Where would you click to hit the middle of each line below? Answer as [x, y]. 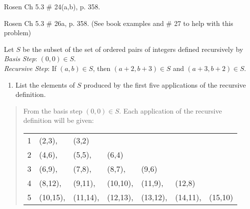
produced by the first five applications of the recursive [165, 84]
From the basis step [53, 110]
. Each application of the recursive [171, 110]
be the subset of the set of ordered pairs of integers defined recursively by [133, 49]
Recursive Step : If [30, 68]
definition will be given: [59, 120]
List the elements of [45, 84]
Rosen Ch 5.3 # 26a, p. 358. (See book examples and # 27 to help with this [119, 23]
